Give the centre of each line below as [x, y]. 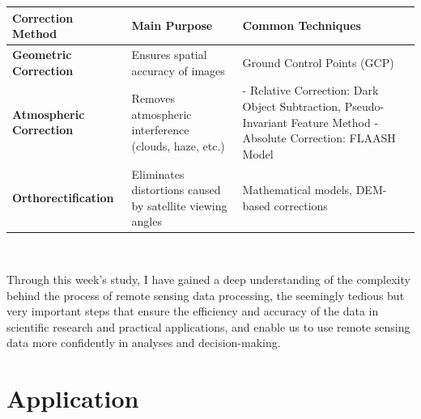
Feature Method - [335, 122]
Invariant [265, 122]
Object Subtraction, [292, 106]
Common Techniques [302, 25]
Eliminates [158, 174]
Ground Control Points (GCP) [318, 62]
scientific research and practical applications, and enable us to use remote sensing [208, 326]
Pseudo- [364, 106]
